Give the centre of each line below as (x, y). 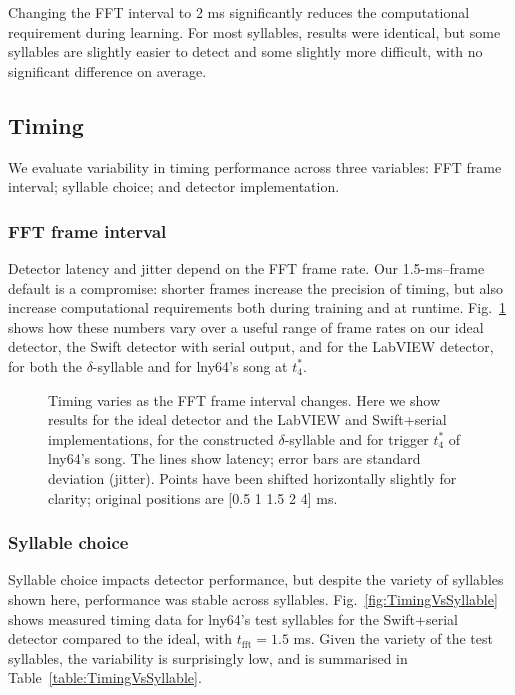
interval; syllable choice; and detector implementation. (174, 186)
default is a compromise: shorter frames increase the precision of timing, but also (256, 287)
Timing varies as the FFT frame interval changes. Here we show (244, 399)
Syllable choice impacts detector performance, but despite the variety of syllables (256, 579)
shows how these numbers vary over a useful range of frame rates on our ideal (246, 326)
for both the (45, 365)
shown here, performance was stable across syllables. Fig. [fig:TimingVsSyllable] (253, 598)
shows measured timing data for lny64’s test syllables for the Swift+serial (233, 618)
